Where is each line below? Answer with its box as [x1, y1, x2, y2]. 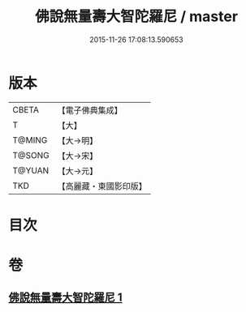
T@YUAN [12, 165, 50, 176]
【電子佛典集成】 [57, 105, 123, 116]
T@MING [12, 135, 48, 146]
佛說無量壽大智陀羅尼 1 [8, 291, 123, 305]
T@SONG [12, 149, 50, 160]
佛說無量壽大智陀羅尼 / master [35, 7, 238, 26]
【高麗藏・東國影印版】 [57, 180, 148, 191]
